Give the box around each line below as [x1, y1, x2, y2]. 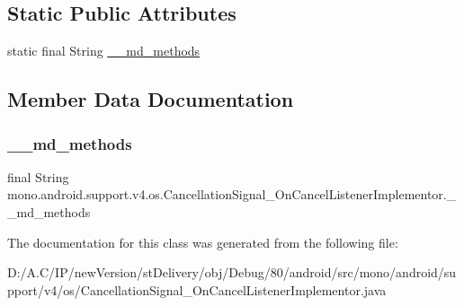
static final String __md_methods [7, 41, 201, 60]
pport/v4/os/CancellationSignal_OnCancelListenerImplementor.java [7, 280, 387, 299]
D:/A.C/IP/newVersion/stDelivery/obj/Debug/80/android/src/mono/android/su [7, 263, 457, 282]
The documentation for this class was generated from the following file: [7, 232, 398, 251]
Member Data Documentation [7, 85, 294, 113]
